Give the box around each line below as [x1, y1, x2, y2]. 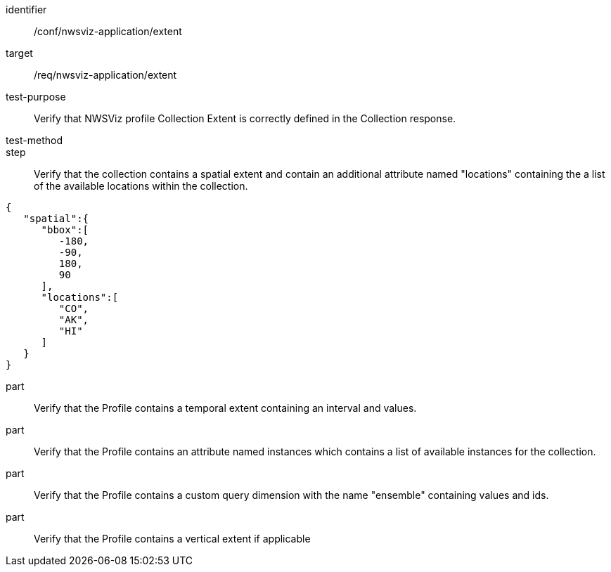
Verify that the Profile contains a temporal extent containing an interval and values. [34, 402, 417, 414]
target [6, 47, 33, 59]
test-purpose [6, 91, 66, 103]
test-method [6, 134, 63, 146]
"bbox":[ [41, 224, 89, 235]
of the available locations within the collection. [34, 180, 248, 192]
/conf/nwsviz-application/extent [34, 25, 182, 37]
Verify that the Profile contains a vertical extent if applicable [34, 533, 311, 545]
